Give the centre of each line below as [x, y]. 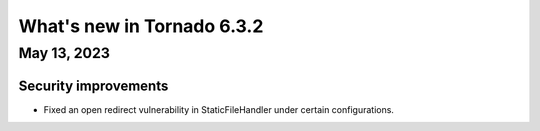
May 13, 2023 [64, 53]
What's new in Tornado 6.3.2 [141, 26]
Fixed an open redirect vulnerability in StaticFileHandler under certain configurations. [219, 109]
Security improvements [93, 85]
